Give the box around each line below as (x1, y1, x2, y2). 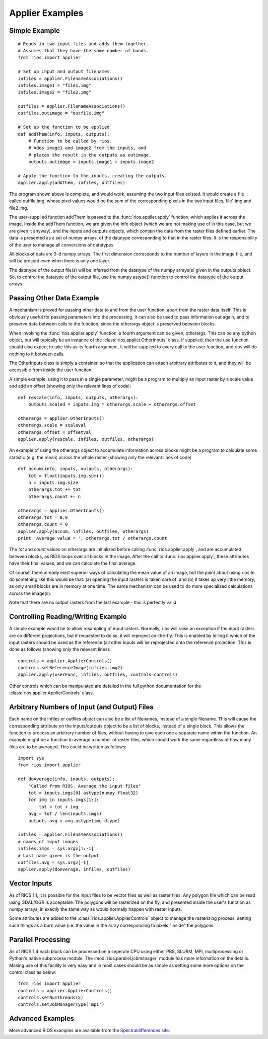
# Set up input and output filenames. (18, 69, 113, 75)
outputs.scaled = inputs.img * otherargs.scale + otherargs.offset (28, 401, 196, 407)
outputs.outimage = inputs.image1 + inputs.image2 (28, 159, 154, 165)
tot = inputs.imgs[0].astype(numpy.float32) (28, 790, 138, 796)
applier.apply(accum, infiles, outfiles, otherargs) (18, 528, 149, 534)
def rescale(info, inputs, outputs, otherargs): (18, 395, 138, 400)
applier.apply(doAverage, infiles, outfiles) (18, 867, 131, 872)
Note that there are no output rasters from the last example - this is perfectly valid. (9, 599, 178, 606)
